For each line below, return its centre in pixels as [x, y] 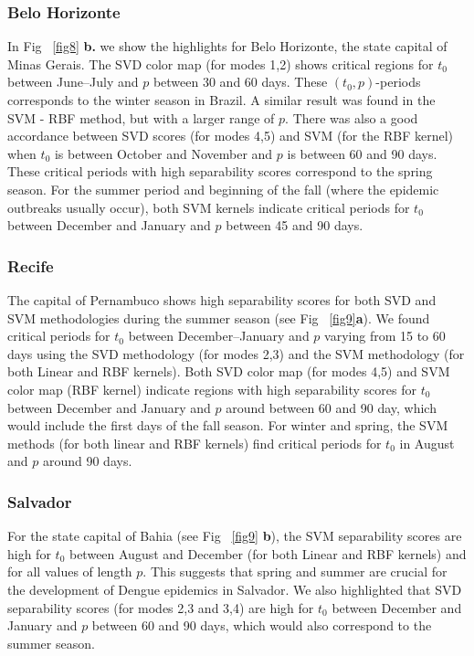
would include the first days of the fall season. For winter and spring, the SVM [228, 425]
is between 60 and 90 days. [362, 153]
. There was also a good [352, 117]
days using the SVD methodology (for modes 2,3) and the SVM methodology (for [236, 353]
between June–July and [73, 82]
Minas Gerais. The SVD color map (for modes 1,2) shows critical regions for [221, 63]
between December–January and [219, 336]
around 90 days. [87, 461]
